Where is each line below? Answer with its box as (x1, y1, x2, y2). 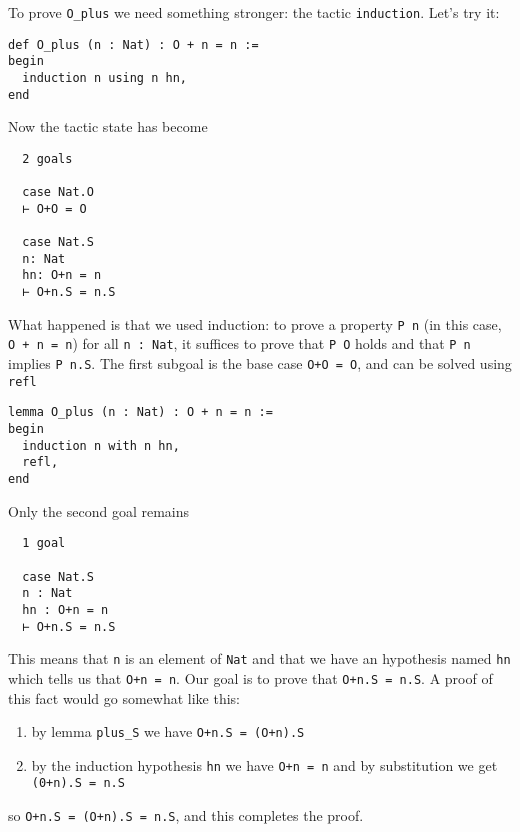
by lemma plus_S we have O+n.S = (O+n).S (31, 721, 305, 742)
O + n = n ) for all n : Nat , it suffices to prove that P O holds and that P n (8, 333, 471, 354)
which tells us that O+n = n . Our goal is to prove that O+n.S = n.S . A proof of (8, 667, 493, 688)
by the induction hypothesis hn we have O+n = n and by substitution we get (31, 754, 498, 775)
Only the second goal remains (8, 500, 190, 521)
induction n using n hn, (22, 70, 187, 85)
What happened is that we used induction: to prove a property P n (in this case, (8, 313, 502, 334)
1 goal (22, 536, 66, 551)
